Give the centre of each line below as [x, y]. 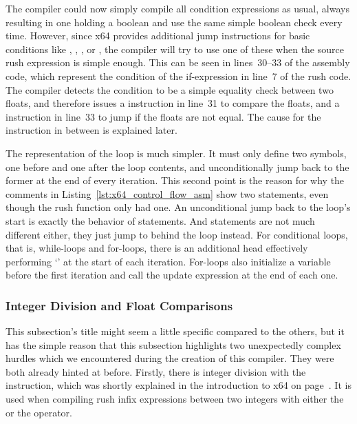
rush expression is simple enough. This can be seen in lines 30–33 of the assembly [178, 62]
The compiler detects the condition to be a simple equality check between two [170, 89]
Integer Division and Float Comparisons [119, 305]
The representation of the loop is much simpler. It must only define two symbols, [176, 153]
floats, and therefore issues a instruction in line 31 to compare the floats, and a [173, 103]
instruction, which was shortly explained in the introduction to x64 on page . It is [178, 385]
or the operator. [39, 412]
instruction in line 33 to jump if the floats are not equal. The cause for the [163, 116]
